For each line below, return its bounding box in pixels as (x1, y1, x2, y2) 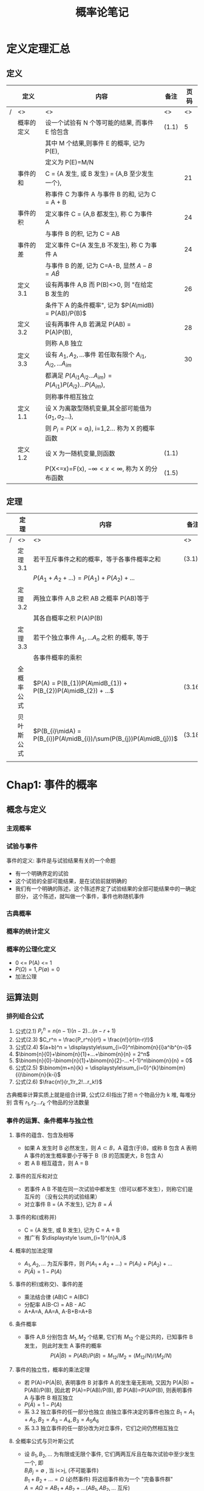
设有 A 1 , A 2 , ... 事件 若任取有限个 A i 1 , (45, 350, 147, 360)
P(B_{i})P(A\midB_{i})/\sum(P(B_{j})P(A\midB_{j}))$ (33, 734, 178, 743)
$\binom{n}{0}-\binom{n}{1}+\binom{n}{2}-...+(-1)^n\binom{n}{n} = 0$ (15, 1057, 192, 1065)
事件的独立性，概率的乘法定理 (15, 1366, 90, 1373)
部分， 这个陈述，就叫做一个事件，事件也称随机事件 (15, 892, 144, 900)
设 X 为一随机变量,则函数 (45, 450, 115, 458)
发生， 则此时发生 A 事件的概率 (24, 1342, 102, 1349)
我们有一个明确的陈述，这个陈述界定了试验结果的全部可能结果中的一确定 (15, 885, 196, 892)
